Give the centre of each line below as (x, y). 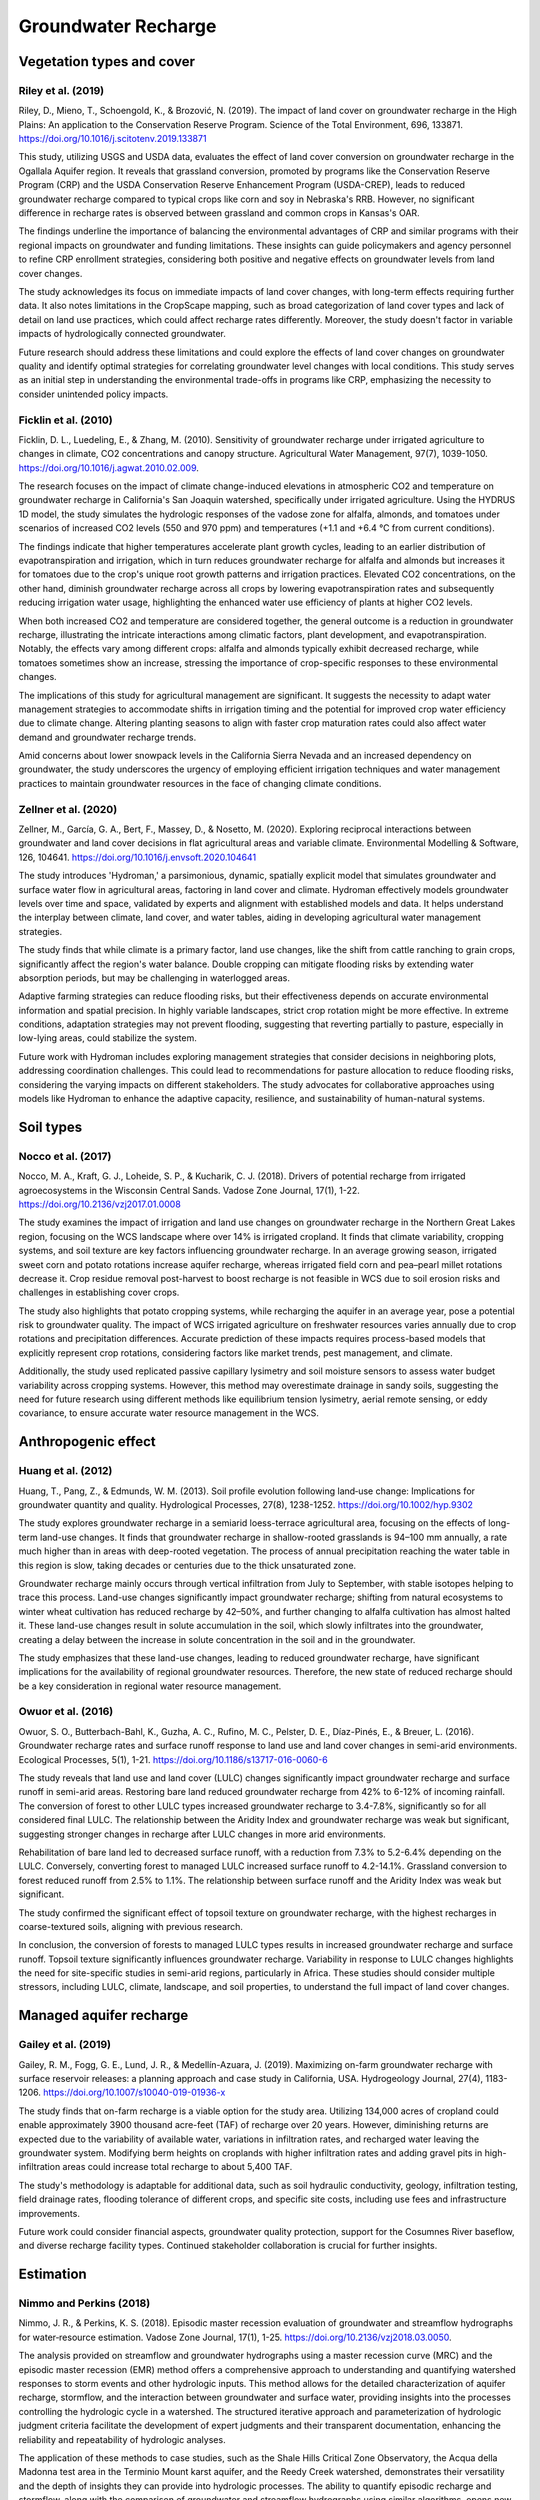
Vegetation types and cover (106, 61)
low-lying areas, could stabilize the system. (107, 1038)
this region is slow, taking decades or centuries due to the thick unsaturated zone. (187, 1565)
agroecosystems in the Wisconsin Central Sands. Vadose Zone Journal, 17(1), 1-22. (189, 1190)
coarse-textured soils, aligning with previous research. (131, 1926)
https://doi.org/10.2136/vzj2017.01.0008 (100, 1204)
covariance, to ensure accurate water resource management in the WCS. (169, 1413)
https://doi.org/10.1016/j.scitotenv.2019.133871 (112, 139)
